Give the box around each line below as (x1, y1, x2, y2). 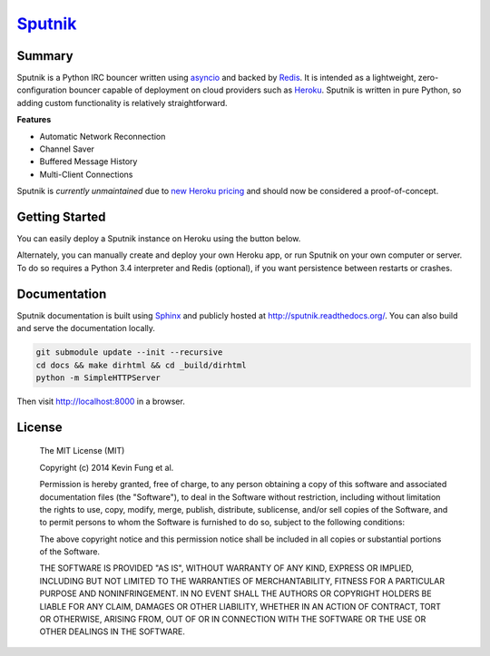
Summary (16, 48, 73, 64)
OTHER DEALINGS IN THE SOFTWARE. (39, 626, 186, 637)
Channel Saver (39, 143, 95, 154)
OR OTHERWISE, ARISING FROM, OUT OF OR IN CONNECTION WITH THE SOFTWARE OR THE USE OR (39, 613, 426, 625)
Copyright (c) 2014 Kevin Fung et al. (39, 462, 174, 473)
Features (16, 114, 52, 125)
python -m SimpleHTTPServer (35, 372, 161, 383)
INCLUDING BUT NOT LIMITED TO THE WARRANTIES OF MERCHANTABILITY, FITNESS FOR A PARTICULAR (39, 575, 445, 586)
